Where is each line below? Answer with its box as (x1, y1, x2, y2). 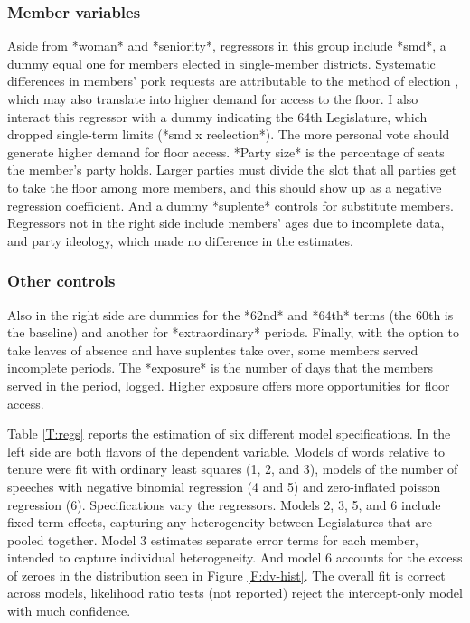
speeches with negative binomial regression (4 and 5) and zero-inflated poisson (7, 477, 441, 496)
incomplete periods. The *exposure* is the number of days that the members (7, 358, 434, 377)
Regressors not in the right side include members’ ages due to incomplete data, (7, 213, 445, 232)
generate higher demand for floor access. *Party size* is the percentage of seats (7, 142, 445, 161)
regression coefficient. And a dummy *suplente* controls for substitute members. (7, 195, 454, 214)
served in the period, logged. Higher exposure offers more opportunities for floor (7, 375, 450, 394)
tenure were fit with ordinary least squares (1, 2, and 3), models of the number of (7, 459, 458, 478)
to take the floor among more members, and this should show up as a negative (7, 177, 442, 196)
